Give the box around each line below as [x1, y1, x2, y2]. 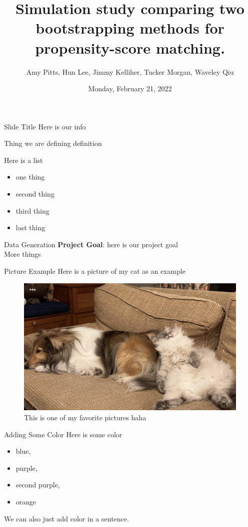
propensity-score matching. [35, 37, 225, 58]
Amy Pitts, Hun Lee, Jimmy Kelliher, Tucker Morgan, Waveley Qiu [26, 66, 234, 77]
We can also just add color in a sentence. [4, 513, 129, 523]
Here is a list [4, 154, 43, 165]
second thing [15, 189, 54, 199]
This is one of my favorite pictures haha [24, 412, 146, 423]
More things [4, 249, 41, 259]
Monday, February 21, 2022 [88, 83, 172, 94]
